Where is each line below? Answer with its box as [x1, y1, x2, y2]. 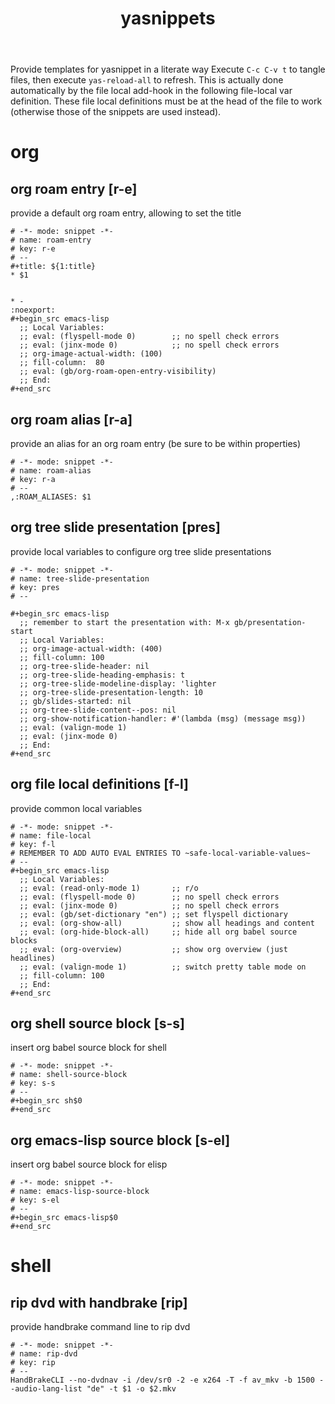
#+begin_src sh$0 [10, 1096, 83, 1106]
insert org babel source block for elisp [10, 1158, 168, 1171]
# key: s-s [10, 1078, 56, 1089]
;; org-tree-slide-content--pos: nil [19, 705, 177, 715]
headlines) [10, 953, 56, 963]
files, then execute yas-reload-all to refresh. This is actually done [10, 74, 284, 86]
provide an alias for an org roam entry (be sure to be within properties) [10, 438, 302, 449]
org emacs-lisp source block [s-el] [10, 1132, 231, 1149]
